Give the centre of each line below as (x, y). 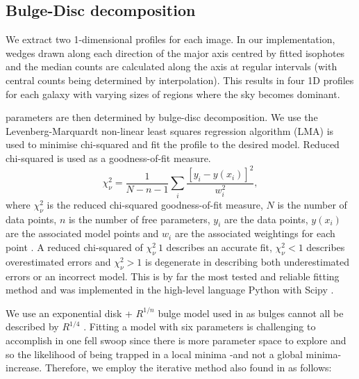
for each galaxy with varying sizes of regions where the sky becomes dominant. (173, 94)
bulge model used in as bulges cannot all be (251, 313)
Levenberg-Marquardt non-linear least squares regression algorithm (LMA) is (170, 130)
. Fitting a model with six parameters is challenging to (200, 326)
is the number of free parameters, (139, 219)
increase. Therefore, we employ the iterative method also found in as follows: (169, 368)
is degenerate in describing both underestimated (247, 261)
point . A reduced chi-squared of (74, 247)
